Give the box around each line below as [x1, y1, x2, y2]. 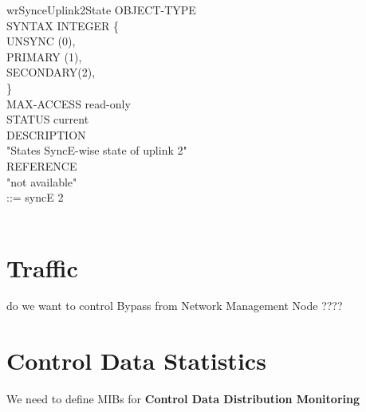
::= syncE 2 [6, 189, 64, 206]
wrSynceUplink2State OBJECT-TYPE [6, 2, 196, 18]
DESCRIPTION [6, 126, 86, 143]
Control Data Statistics [6, 344, 266, 377]
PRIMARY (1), [6, 48, 82, 65]
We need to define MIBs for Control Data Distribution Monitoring [6, 390, 360, 407]
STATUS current [6, 111, 89, 128]
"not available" [6, 173, 77, 190]
